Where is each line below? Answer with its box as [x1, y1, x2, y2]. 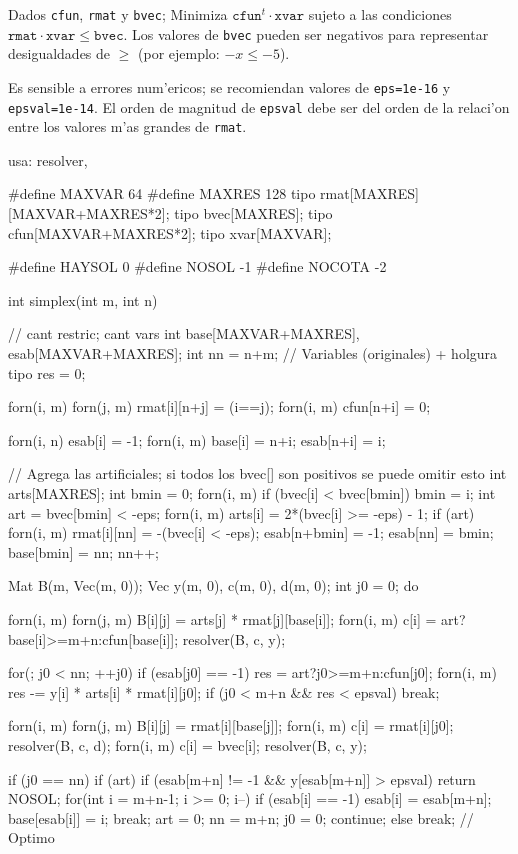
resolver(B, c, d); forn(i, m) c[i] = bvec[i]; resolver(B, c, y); [8, 734, 367, 755]
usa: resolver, [8, 149, 88, 170]
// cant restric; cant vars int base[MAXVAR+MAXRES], [8, 323, 360, 344]
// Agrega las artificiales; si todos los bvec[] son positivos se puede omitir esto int [8, 463, 507, 484]
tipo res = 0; [8, 362, 86, 383]
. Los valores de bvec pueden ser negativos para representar [123, 23, 489, 44]
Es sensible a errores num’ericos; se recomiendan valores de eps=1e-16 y [8, 76, 451, 97]
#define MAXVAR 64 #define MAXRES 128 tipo [8, 183, 316, 204]
